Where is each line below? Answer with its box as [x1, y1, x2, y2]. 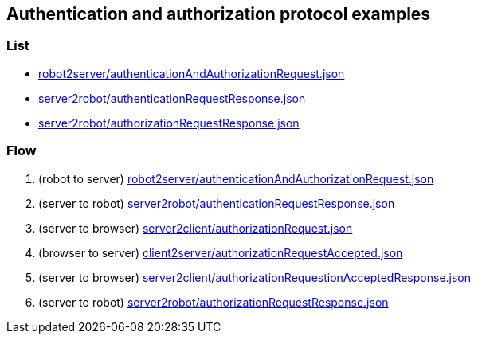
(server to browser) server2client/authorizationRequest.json [38, 221, 353, 235]
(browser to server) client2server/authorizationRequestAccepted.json [38, 245, 403, 260]
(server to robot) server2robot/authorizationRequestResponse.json [38, 295, 389, 309]
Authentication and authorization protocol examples [6, 4, 431, 24]
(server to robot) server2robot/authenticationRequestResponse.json [38, 196, 395, 210]
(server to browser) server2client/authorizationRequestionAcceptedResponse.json [38, 270, 472, 284]
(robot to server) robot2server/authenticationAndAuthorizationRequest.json [38, 171, 434, 186]
